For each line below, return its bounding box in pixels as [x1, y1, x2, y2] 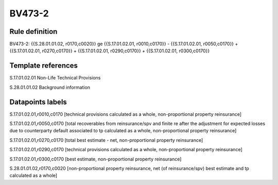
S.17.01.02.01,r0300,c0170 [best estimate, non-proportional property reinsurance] [9, 156, 182, 162]
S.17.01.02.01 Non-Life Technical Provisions [9, 75, 101, 81]
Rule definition [9, 27, 58, 36]
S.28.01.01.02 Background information [9, 84, 90, 90]
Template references [9, 61, 78, 70]
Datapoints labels [9, 97, 67, 106]
